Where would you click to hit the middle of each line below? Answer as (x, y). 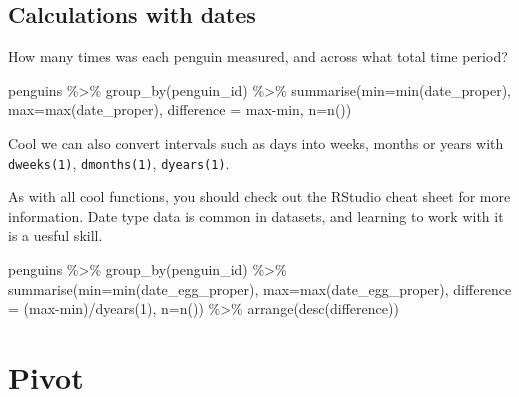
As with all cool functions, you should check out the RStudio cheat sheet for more (259, 196)
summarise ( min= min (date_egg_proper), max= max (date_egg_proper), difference (260, 288)
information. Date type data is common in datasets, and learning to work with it (256, 215)
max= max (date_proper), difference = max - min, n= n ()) (180, 109)
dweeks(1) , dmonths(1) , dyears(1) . (119, 162)
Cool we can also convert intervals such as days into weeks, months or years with (256, 142)
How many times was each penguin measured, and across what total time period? (258, 56)
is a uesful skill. (55, 235)
